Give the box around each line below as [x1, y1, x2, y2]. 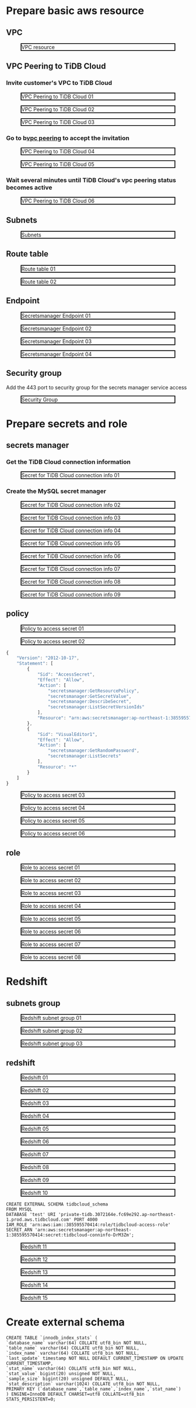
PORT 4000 [73, 1217, 98, 1223]
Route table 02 [21, 278, 57, 285]
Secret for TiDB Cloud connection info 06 [21, 552, 121, 560]
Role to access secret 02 [21, 877, 81, 884]
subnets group [6, 998, 61, 1008]
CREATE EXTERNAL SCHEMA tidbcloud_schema [6, 1201, 108, 1207]
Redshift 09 [21, 1177, 50, 1184]
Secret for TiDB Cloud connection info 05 [21, 540, 121, 547]
